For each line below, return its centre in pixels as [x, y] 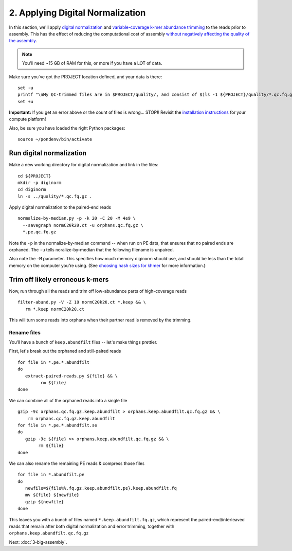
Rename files [25, 332]
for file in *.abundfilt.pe [51, 475]
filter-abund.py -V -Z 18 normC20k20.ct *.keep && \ [82, 302]
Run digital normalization [48, 153]
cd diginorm [32, 189]
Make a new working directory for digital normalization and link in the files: [84, 165]
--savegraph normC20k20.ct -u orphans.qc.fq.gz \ [83, 225]
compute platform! [27, 119]
